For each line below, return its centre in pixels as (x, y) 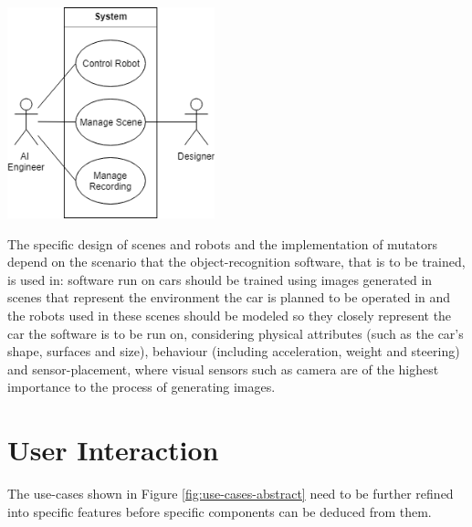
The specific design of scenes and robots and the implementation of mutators (223, 243)
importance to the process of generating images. (142, 387)
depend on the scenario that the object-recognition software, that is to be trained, (236, 262)
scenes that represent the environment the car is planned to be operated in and (229, 297)
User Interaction (113, 450)
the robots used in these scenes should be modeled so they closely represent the (230, 315)
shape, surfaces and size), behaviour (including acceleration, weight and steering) (234, 351)
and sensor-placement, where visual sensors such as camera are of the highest (223, 369)
